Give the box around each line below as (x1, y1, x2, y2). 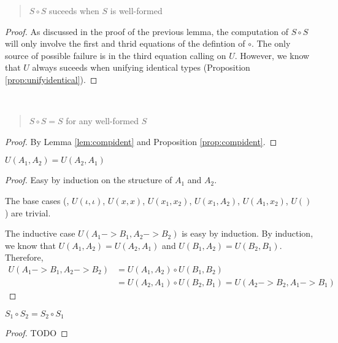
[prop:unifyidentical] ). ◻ (5, 73, 98, 85)
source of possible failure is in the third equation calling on (5, 49, 226, 61)
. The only (251, 37, 291, 50)
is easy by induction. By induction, (182, 227, 313, 240)
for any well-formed (66, 114, 139, 127)
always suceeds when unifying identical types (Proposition (32, 61, 250, 74)
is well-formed (110, 4, 163, 17)
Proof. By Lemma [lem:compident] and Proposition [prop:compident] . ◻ (5, 135, 277, 148)
